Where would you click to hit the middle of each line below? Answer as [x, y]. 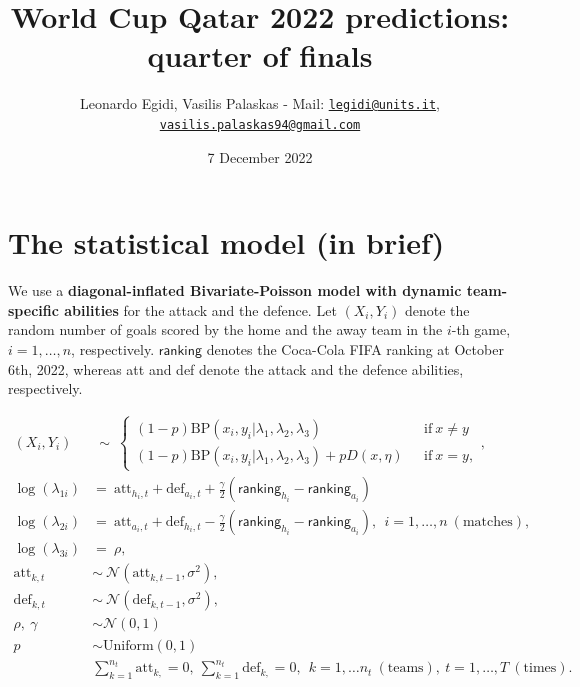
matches [487, 522]
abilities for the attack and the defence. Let [200, 309]
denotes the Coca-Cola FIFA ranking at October [355, 348]
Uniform [128, 645]
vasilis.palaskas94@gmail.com [260, 124]
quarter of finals [260, 55]
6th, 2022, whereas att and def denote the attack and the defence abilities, [236, 368]
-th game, [481, 329]
